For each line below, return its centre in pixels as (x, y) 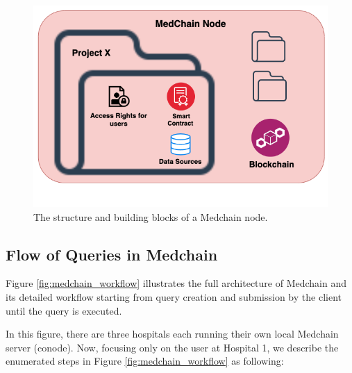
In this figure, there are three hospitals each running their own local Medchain (172, 334)
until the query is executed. (64, 310)
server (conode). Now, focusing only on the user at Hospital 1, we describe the (172, 347)
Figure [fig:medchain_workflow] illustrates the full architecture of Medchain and (176, 283)
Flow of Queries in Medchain (112, 254)
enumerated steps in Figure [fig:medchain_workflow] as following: (145, 361)
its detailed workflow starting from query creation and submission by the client (174, 296)
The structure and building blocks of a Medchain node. (151, 216)
